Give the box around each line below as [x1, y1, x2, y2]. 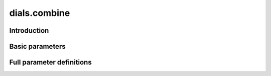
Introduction [9, 26, 49, 35]
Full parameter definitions [9, 58, 92, 67]
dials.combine [9, 7, 70, 18]
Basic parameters [9, 42, 66, 51]
